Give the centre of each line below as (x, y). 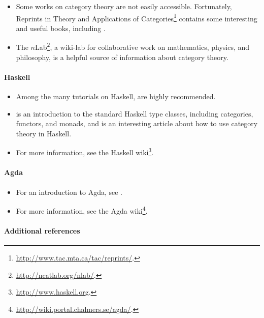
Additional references (42, 230)
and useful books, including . (61, 28)
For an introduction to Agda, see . (69, 192)
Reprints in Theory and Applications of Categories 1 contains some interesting (137, 17)
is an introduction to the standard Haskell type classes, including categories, (135, 113)
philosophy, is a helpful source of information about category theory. (122, 57)
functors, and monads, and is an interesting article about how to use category (137, 123)
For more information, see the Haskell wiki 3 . (85, 152)
